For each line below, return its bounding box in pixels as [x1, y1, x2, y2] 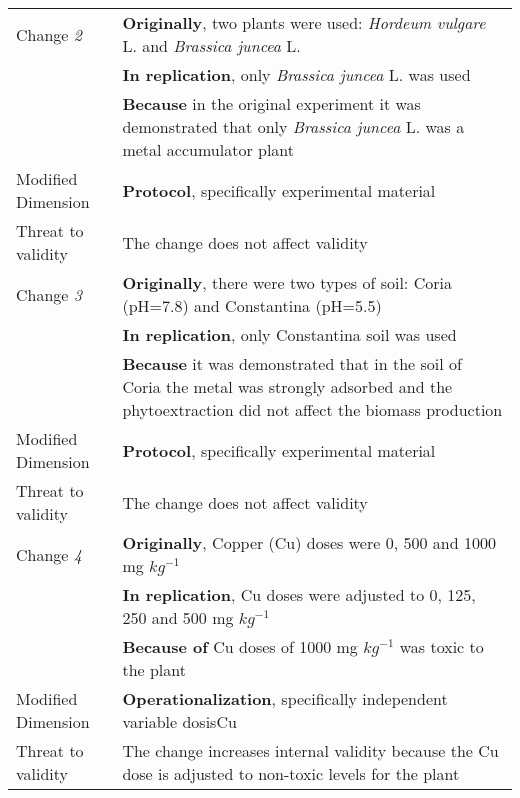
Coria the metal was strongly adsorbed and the [122, 375, 453, 398]
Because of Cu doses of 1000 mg [122, 635, 358, 658]
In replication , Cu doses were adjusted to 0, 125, [122, 583, 476, 606]
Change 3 [16, 282, 82, 306]
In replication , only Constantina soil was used [122, 323, 457, 346]
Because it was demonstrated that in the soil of [122, 352, 462, 375]
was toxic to [399, 635, 484, 658]
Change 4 [16, 542, 82, 566]
